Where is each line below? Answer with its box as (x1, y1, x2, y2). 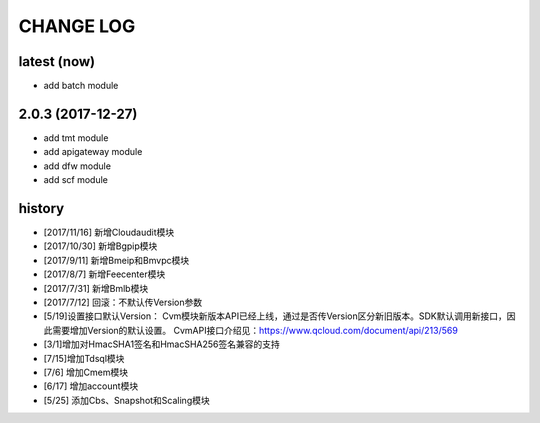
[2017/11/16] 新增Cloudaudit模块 (43, 226, 175, 239)
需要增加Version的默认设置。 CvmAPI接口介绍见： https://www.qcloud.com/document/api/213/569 (51, 324, 459, 336)
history (18, 200, 65, 217)
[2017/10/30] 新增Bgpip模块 (43, 240, 158, 252)
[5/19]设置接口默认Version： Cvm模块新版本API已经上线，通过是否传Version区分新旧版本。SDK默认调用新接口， (43, 310, 507, 322)
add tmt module (43, 131, 109, 144)
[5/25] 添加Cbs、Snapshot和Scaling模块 (43, 394, 210, 406)
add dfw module (43, 160, 112, 172)
